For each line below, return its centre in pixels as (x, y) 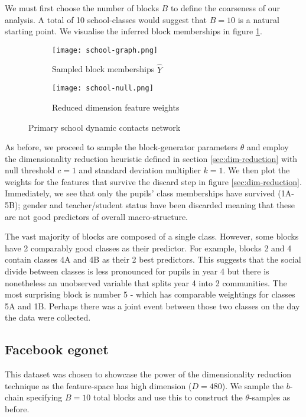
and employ (268, 147)
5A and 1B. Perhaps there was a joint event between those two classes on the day (152, 306)
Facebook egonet (57, 349)
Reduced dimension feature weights (116, 107)
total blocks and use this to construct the (168, 397)
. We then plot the (256, 170)
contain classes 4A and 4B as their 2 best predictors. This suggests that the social (153, 259)
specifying (44, 397)
